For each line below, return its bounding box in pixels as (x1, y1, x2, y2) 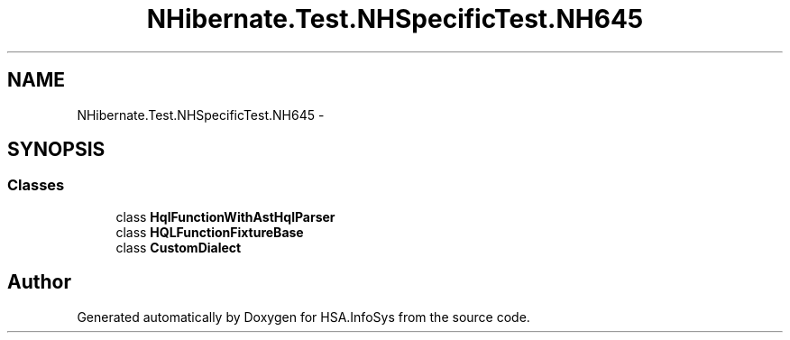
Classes (7, 176, 65, 195)
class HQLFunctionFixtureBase (115, 224, 304, 240)
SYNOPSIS (7, 138, 106, 161)
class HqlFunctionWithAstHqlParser (115, 208, 335, 225)
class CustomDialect (115, 239, 242, 255)
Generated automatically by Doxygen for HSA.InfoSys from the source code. (77, 308, 530, 325)
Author (7, 271, 71, 294)
